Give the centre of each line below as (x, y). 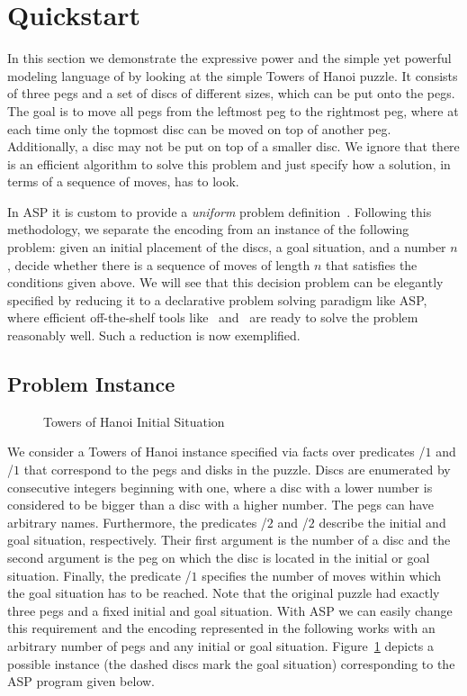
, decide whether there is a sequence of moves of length (159, 264)
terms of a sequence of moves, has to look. (123, 181)
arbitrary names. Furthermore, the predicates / (137, 522)
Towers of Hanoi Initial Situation (134, 421)
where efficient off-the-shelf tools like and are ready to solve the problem (213, 317)
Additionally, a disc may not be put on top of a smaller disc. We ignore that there (233, 146)
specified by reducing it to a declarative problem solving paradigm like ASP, (217, 299)
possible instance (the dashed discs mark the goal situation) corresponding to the (231, 663)
